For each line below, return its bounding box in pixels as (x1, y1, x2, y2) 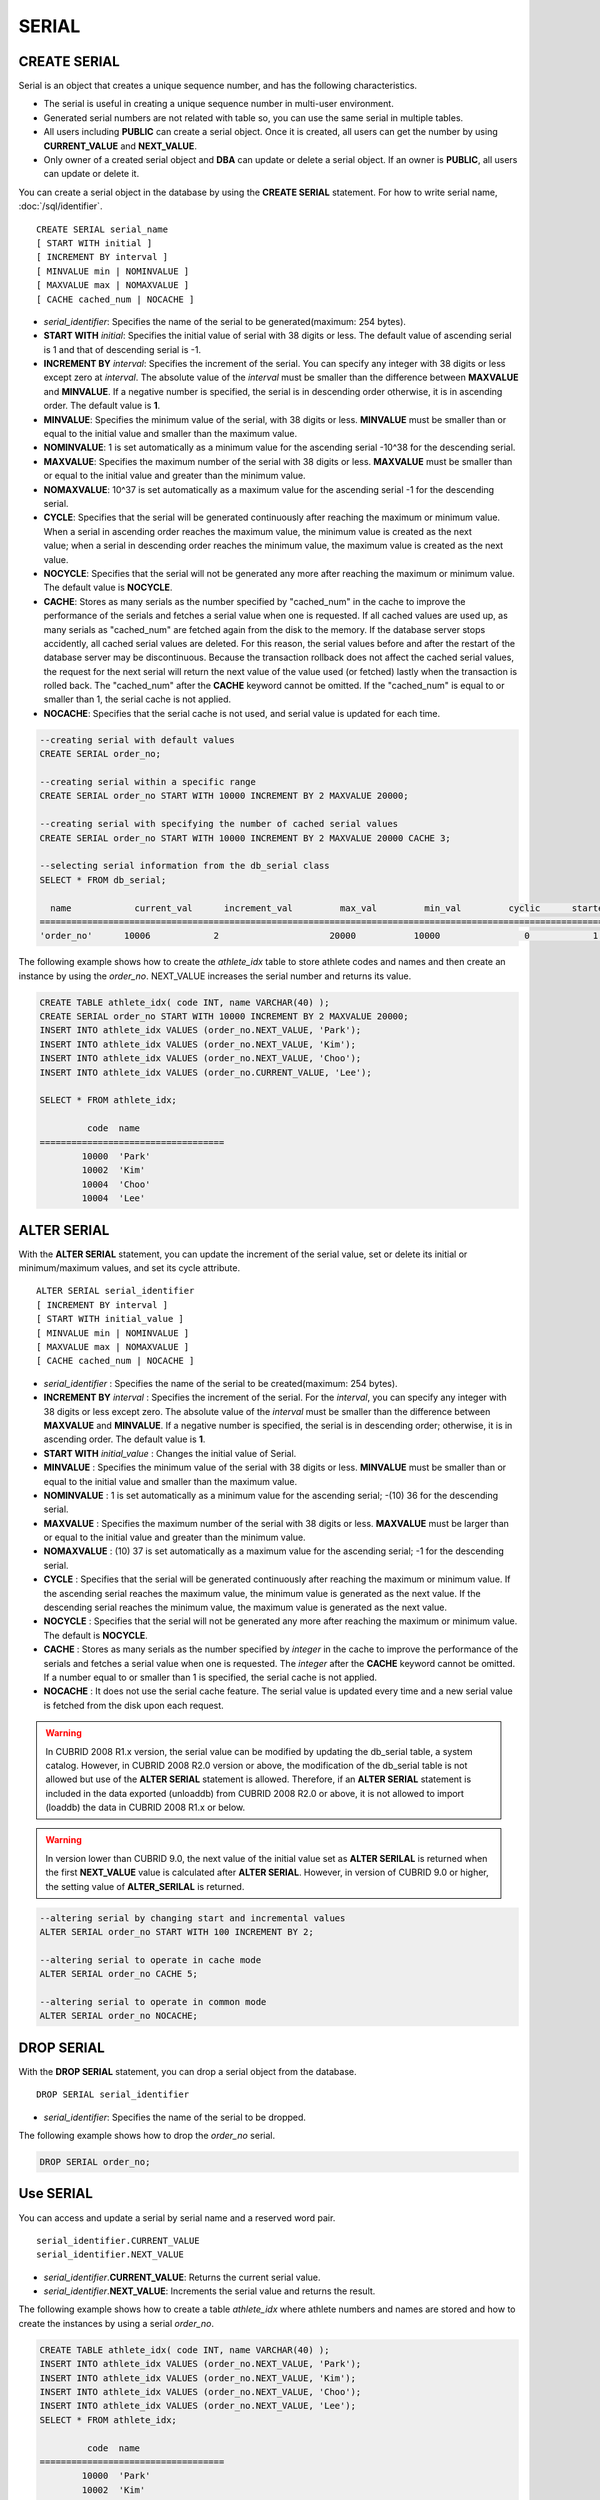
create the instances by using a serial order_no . (18, 2317, 215, 2329)
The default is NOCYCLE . (43, 1629, 149, 1641)
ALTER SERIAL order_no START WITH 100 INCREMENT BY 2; (39, 1926, 314, 1938)
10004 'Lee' (81, 1193, 146, 1204)
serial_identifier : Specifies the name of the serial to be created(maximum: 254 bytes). (43, 1377, 399, 1389)
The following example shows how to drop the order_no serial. (18, 2130, 275, 2142)
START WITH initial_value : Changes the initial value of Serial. (43, 1447, 297, 1459)
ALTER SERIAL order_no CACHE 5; (39, 1968, 199, 1980)
